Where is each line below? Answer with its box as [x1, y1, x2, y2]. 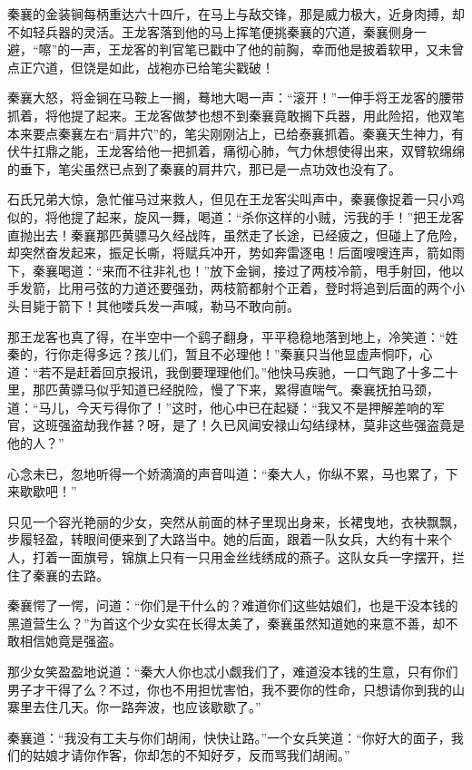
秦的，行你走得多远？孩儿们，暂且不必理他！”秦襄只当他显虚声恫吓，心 [7, 345, 433, 364]
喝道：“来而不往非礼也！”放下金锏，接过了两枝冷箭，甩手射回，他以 [57, 260, 465, 279]
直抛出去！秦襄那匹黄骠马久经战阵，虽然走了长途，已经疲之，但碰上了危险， [7, 225, 465, 244]
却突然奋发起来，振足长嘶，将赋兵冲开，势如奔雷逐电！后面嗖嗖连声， [7, 243, 427, 262]
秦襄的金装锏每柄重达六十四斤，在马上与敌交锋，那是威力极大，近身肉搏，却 [7, 5, 465, 23]
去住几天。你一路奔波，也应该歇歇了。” [32, 697, 261, 716]
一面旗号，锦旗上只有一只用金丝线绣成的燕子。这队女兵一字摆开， [57, 548, 452, 567]
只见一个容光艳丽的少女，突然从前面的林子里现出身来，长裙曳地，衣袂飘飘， [7, 512, 465, 531]
